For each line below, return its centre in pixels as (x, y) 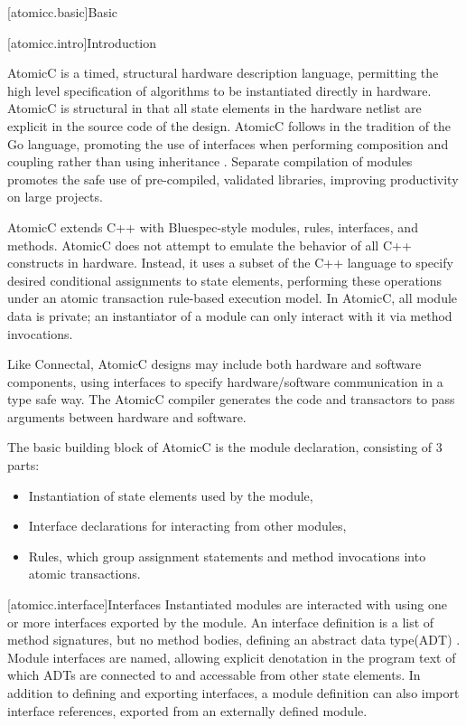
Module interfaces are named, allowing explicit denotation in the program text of (232, 657)
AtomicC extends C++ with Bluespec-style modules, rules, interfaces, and (213, 226)
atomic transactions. (84, 574)
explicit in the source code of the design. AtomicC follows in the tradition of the (229, 125)
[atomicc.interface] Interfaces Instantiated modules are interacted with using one (227, 604)
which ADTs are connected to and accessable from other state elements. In (214, 675)
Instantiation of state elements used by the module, (171, 495)
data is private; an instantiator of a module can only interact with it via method (230, 315)
